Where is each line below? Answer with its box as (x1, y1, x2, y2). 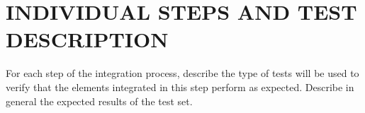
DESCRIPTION (6, 25, 169, 54)
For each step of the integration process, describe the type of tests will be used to (6, 66, 359, 81)
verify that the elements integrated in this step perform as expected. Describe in (6, 79, 354, 94)
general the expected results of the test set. (6, 93, 193, 108)
